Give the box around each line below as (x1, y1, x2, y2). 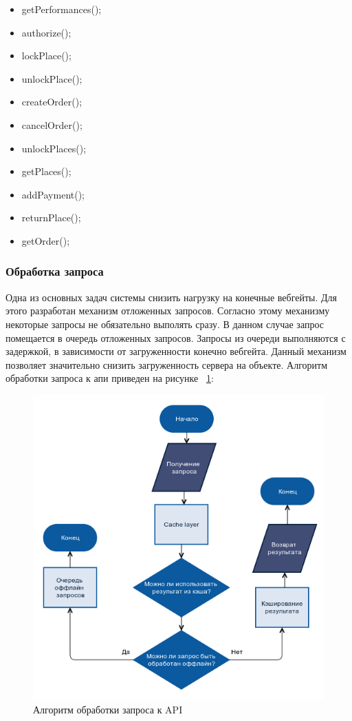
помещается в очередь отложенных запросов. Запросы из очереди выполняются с (5, 330, 346, 345)
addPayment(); (21, 187, 85, 201)
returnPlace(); (21, 210, 81, 225)
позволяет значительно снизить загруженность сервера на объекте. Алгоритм (5, 357, 328, 372)
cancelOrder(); (21, 117, 82, 132)
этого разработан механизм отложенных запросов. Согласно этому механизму (5, 303, 330, 318)
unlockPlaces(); (21, 141, 87, 155)
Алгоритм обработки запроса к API (33, 702, 183, 716)
